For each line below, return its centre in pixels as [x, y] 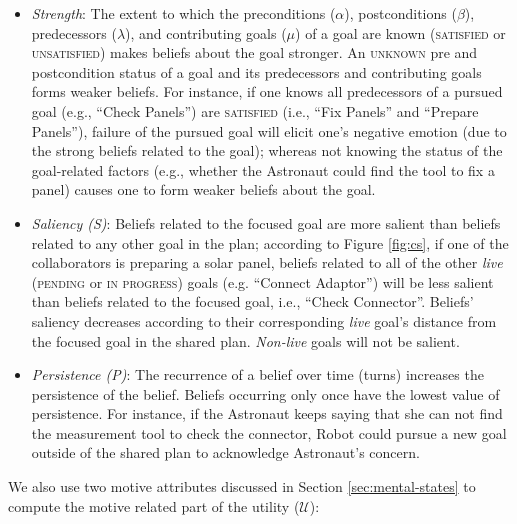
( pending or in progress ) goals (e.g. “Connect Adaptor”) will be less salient [262, 281]
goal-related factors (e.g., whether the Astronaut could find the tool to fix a [263, 169]
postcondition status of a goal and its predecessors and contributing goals [256, 71]
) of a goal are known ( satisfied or [400, 32]
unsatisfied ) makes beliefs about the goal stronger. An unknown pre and [254, 52]
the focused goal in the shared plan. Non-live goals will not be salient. [245, 340]
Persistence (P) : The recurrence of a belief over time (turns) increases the [257, 374]
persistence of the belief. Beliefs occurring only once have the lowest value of [265, 393]
